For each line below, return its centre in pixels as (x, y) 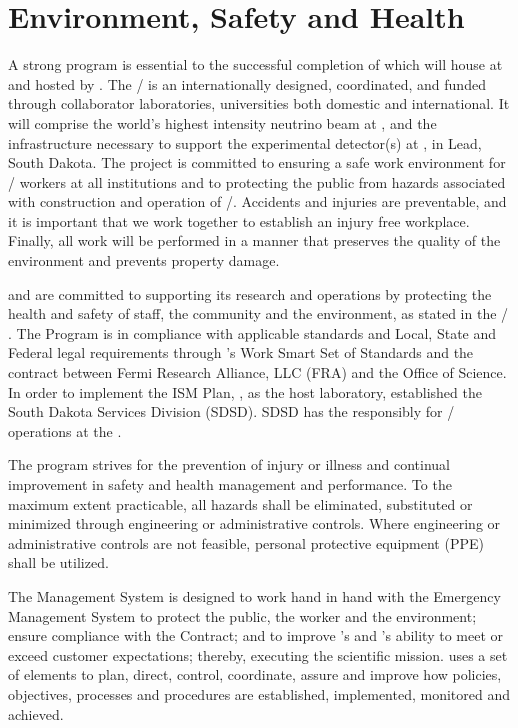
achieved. (36, 713)
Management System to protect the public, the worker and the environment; (242, 615)
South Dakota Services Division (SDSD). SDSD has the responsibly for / (231, 411)
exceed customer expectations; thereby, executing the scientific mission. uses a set (258, 654)
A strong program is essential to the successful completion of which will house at (255, 64)
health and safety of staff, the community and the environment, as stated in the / (258, 313)
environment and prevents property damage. (144, 260)
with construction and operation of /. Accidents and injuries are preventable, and (257, 201)
